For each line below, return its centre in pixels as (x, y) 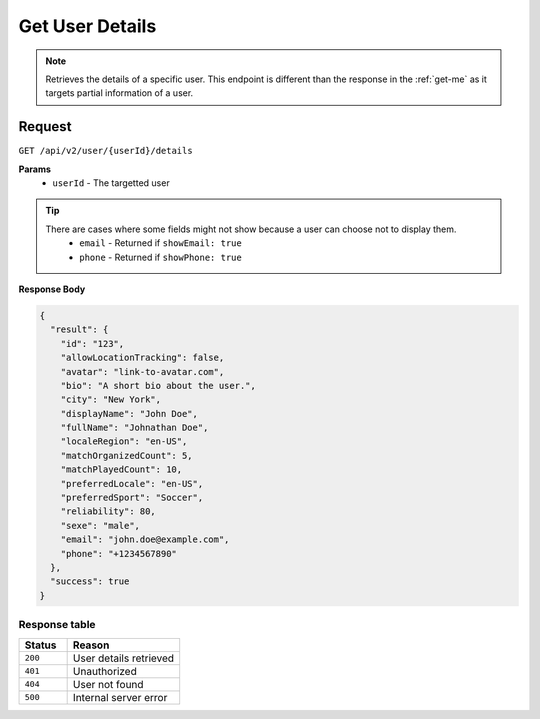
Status (40, 645)
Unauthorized (104, 671)
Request (45, 126)
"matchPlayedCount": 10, (121, 469)
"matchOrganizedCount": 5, (127, 455)
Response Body (52, 289)
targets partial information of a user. (119, 93)
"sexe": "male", (100, 525)
